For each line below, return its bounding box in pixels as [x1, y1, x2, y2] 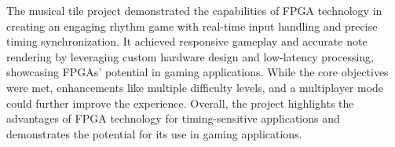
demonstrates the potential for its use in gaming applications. [6, 125, 302, 141]
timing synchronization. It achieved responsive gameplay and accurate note [6, 33, 368, 50]
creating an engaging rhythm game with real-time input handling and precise [6, 17, 378, 34]
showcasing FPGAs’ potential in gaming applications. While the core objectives [6, 64, 389, 80]
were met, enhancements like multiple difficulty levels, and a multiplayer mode [6, 79, 384, 95]
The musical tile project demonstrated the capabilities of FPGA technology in [6, 2, 382, 18]
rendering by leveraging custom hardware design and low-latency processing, [6, 48, 374, 64]
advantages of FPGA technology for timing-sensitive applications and [6, 110, 340, 127]
